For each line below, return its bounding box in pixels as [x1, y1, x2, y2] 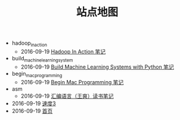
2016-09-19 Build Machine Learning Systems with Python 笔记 [20, 63, 174, 70]
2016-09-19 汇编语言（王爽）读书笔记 [20, 92, 114, 99]
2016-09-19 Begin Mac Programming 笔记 [20, 78, 124, 85]
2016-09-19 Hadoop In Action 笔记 [20, 48, 106, 55]
